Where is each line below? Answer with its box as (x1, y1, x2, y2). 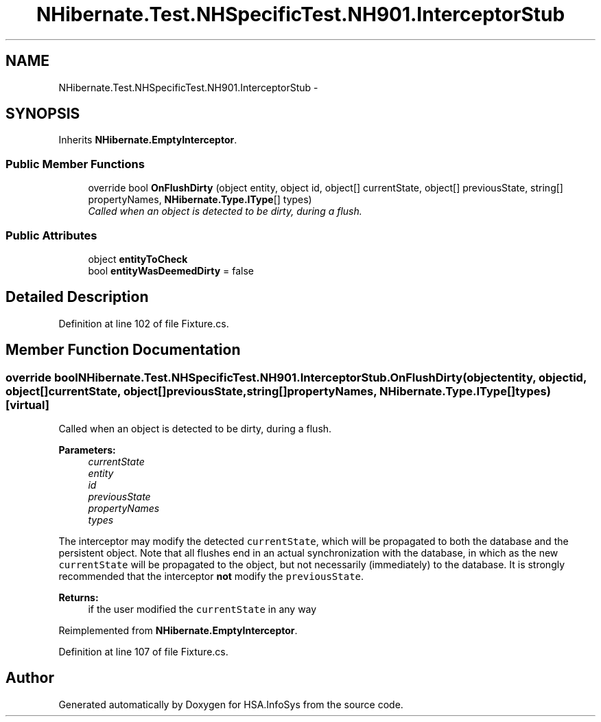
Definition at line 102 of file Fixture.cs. (58, 317, 229, 329)
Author (5, 669, 54, 687)
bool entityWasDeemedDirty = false (88, 264, 255, 277)
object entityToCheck (88, 253, 188, 265)
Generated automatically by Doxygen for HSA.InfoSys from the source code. (58, 698, 403, 710)
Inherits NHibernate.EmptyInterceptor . (58, 134, 237, 146)
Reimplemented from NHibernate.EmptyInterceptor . (58, 625, 298, 636)
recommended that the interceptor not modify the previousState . (58, 570, 364, 582)
